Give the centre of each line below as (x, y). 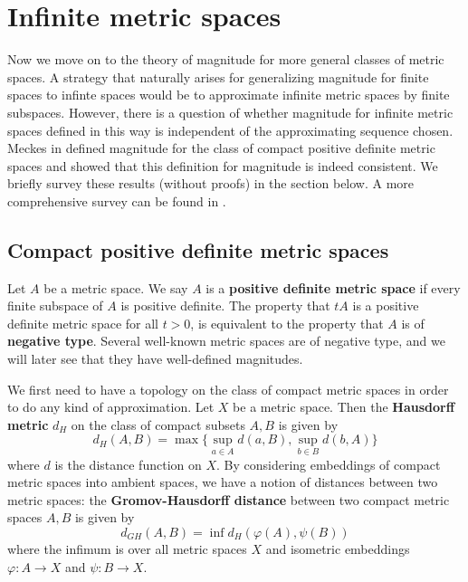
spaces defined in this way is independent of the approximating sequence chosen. (230, 130)
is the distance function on (128, 464)
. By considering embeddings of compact (329, 464)
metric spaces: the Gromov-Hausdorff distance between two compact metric (229, 499)
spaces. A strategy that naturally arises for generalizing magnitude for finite (218, 76)
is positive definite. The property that (225, 305)
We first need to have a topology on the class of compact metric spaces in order (228, 389)
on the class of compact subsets (158, 424)
